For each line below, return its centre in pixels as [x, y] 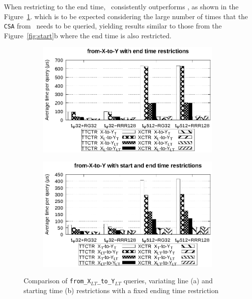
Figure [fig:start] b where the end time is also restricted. [88, 35]
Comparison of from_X [57, 281]
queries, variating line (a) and [168, 281]
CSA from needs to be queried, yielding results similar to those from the [113, 26]
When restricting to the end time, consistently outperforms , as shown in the [121, 6]
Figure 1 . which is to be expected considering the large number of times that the [126, 16]
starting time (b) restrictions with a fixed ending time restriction [121, 290]
